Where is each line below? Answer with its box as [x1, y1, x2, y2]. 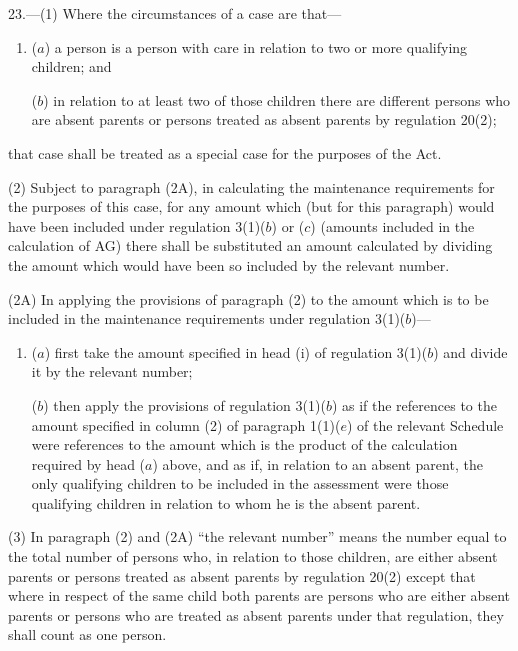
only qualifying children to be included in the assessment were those [31, 473, 449, 494]
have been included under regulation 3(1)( [8, 215, 266, 236]
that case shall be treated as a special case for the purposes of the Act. [8, 142, 442, 163]
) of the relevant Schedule [346, 414, 504, 435]
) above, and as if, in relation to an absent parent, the [152, 453, 483, 474]
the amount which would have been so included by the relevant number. [8, 254, 450, 275]
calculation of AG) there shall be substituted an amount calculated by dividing [8, 235, 493, 256]
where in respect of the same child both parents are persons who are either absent [8, 585, 510, 606]
